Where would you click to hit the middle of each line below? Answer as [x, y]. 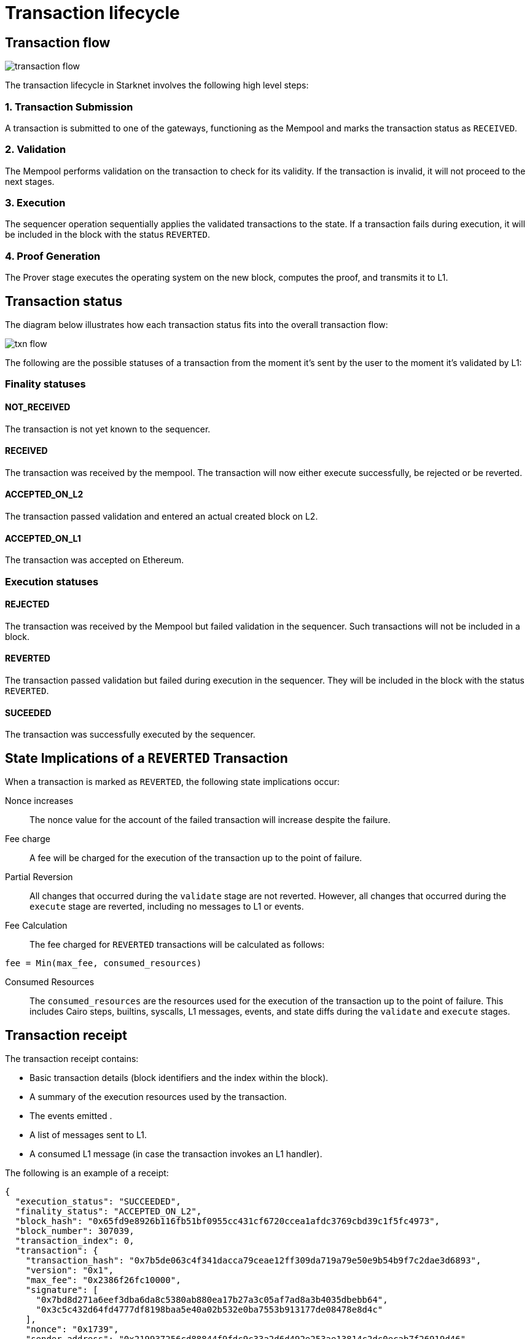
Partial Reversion [39, 877]
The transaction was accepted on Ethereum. [95, 560]
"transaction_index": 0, [75, 1240]
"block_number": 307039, [75, 1231]
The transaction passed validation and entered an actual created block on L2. [162, 517]
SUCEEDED [28, 712]
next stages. [30, 181]
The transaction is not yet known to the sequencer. [108, 429]
